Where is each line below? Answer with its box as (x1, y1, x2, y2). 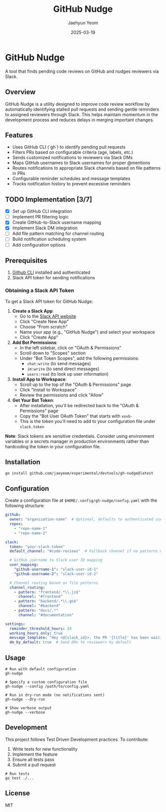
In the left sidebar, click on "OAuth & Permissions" (19, 344, 122, 350)
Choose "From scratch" (19, 324, 68, 330)
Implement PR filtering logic (12, 214, 69, 220)
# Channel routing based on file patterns (9, 580, 98, 585)
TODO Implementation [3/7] (5, 195, 92, 204)
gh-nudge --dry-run (5, 697, 45, 702)
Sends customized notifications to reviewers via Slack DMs (12, 155, 133, 161)
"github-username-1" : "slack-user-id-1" (14, 567, 98, 572)
